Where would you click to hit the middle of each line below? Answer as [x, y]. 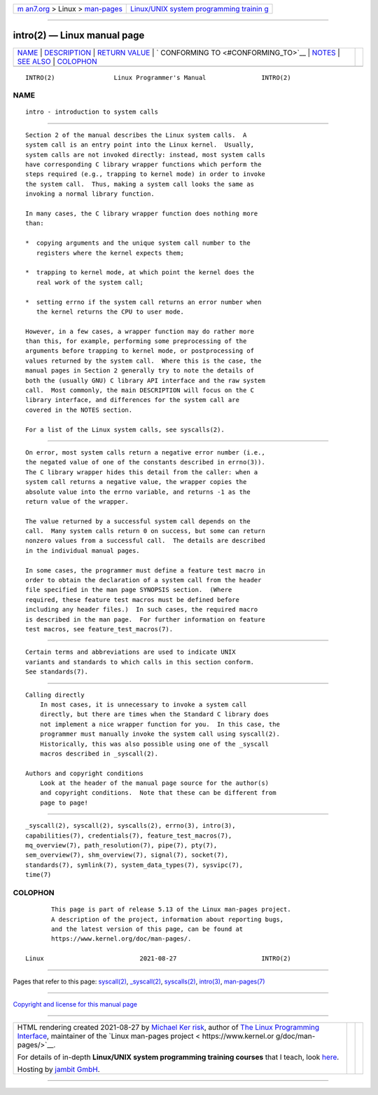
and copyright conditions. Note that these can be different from [158, 793]
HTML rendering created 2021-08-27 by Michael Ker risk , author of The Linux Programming [168, 1028]
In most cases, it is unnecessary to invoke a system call [143, 704]
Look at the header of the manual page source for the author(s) [154, 783]
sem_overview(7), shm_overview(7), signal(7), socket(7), [127, 855]
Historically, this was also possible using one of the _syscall [154, 744]
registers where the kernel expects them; [110, 253]
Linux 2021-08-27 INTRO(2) [158, 959]
